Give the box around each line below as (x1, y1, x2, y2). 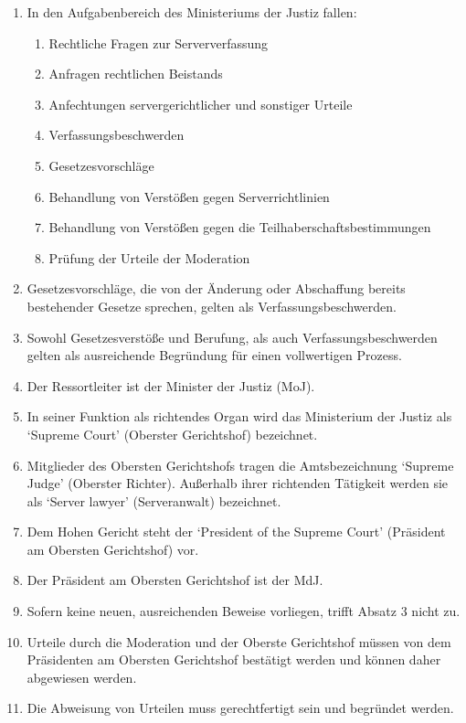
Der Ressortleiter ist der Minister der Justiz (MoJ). (26, 376, 315, 395)
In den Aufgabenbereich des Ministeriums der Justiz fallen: (26, 3, 357, 21)
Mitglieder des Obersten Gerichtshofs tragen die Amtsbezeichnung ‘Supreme (26, 455, 454, 474)
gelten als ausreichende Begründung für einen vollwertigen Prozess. (26, 346, 402, 365)
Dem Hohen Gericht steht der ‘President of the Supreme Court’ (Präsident (26, 522, 446, 541)
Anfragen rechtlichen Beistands (48, 64, 223, 83)
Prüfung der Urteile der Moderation (48, 248, 250, 267)
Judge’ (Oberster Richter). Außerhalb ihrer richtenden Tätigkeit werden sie (26, 473, 449, 493)
